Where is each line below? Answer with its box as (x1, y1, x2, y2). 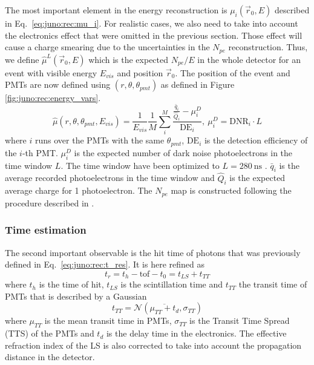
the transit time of (238, 278, 307, 291)
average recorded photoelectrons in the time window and (5, 171, 215, 184)
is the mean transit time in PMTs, (44, 314, 172, 327)
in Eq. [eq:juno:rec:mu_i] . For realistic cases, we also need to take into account (5, 17, 298, 29)
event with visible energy (5, 66, 97, 79)
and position (117, 66, 163, 79)
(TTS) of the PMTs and (5, 327, 94, 340)
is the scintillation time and (120, 278, 223, 291)
